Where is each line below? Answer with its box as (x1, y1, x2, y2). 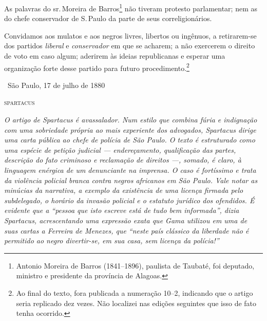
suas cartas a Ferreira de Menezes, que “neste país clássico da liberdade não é (4, 225, 249, 236)
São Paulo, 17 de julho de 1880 (7, 79, 105, 90)
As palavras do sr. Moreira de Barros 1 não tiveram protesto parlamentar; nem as (4, 2, 257, 13)
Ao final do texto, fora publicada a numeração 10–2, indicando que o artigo (16, 287, 253, 298)
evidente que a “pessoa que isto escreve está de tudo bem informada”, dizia (4, 205, 239, 216)
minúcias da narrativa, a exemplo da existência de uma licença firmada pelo (4, 185, 243, 195)
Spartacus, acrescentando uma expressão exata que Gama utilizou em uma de (4, 215, 247, 225)
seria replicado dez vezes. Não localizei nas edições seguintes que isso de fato (16, 297, 257, 308)
